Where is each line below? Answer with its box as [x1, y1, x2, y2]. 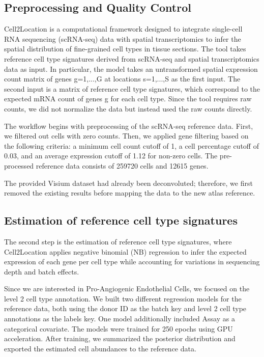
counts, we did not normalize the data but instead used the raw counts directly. [4, 103, 252, 114]
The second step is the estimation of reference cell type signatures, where [4, 236, 232, 246]
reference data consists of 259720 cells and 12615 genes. [36, 160, 209, 171]
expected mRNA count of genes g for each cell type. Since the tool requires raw [4, 93, 252, 104]
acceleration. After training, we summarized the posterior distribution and [4, 333, 236, 344]
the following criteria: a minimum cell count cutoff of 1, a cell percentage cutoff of [4, 140, 259, 151]
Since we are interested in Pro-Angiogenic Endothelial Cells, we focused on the [4, 283, 250, 294]
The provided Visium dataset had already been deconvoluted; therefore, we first [4, 177, 253, 188]
